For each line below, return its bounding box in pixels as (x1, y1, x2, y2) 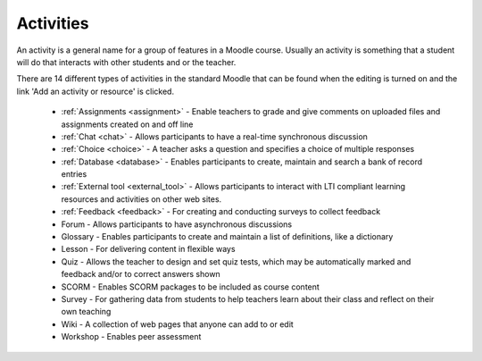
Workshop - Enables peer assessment (61, 332, 202, 342)
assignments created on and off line (61, 119, 194, 130)
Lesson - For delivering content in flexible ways (61, 244, 236, 255)
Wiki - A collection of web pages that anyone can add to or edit (61, 318, 294, 330)
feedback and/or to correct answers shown (61, 269, 220, 280)
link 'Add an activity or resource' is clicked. (16, 86, 174, 97)
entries (61, 169, 87, 180)
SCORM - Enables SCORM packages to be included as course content (61, 281, 320, 292)
